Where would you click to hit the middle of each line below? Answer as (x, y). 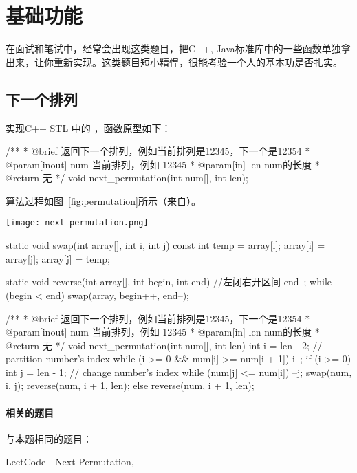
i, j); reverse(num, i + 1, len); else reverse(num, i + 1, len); (130, 385)
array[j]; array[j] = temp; (58, 258)
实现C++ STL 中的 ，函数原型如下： (88, 128)
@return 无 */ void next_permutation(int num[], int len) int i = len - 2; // (164, 345)
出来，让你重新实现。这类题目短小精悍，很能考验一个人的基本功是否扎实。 (174, 62)
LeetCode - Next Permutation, (70, 462)
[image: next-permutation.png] (77, 223)
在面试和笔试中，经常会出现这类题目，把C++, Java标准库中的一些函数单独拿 (178, 48)
